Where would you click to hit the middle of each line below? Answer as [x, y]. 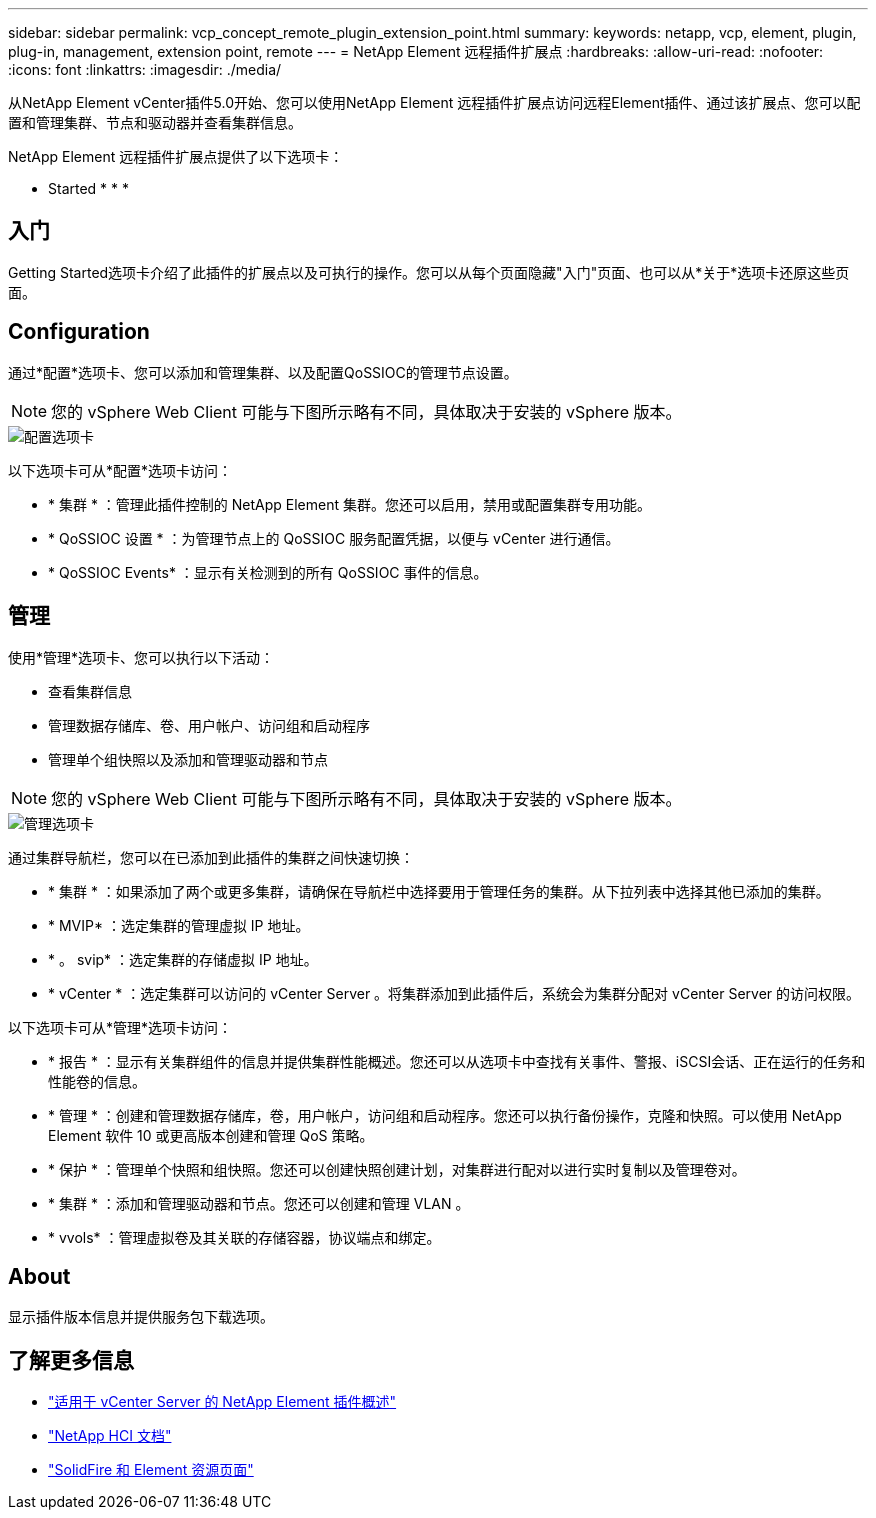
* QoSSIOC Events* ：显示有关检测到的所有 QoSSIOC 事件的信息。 [268, 572]
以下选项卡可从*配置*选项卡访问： [120, 470]
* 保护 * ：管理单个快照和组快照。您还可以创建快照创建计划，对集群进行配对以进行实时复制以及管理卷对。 [397, 1169]
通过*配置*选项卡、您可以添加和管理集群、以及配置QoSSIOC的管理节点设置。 [263, 372]
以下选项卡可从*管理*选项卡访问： [120, 1027]
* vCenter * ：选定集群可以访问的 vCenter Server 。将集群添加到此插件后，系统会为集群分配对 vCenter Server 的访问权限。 [454, 993]
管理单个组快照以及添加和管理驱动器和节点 [188, 759]
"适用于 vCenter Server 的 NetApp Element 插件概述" [222, 1402]
